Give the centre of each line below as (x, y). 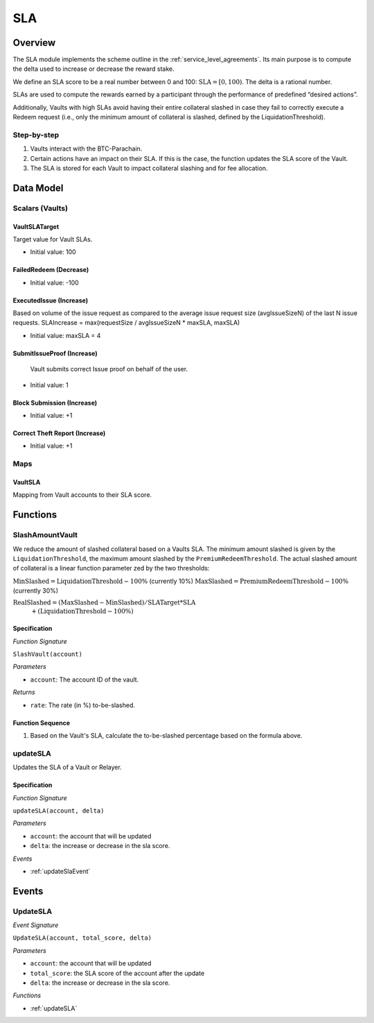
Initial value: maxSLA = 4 (65, 335)
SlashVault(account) (48, 654)
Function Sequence (42, 722)
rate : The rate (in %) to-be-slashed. (82, 705)
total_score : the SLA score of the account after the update (117, 973)
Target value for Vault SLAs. (53, 239)
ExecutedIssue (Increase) (51, 300)
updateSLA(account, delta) (59, 811)
